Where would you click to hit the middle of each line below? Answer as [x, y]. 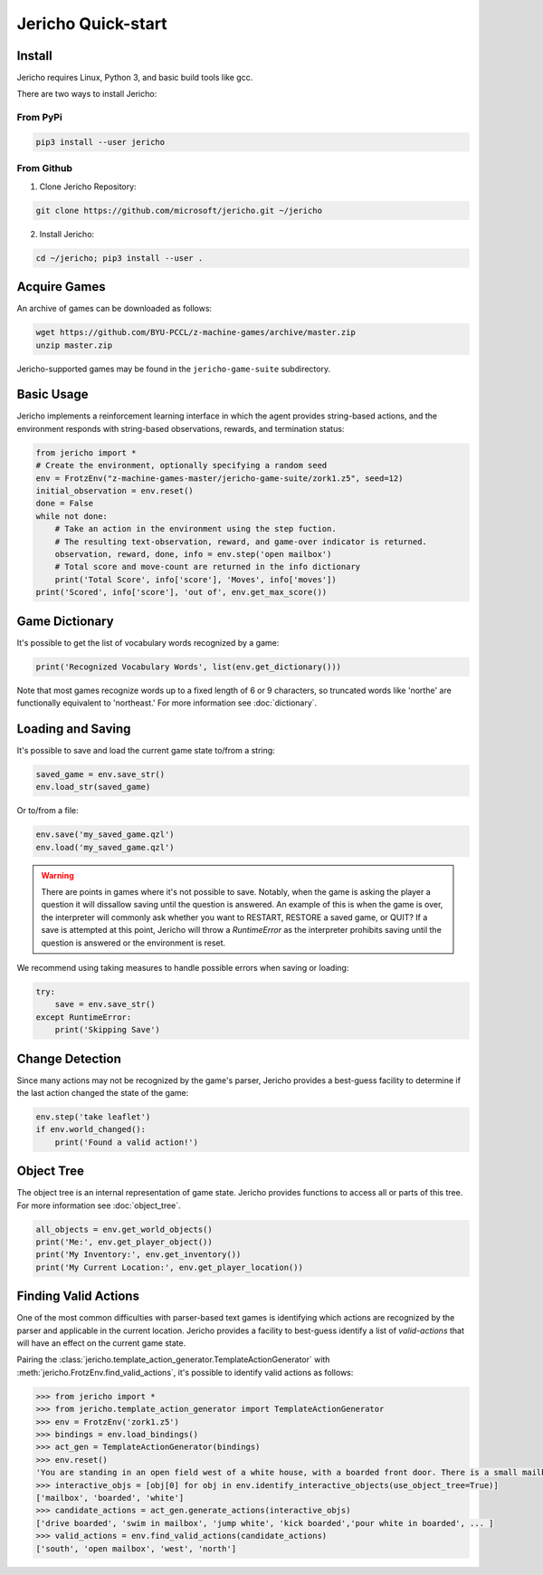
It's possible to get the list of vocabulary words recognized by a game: [148, 642]
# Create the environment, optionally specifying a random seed [181, 466]
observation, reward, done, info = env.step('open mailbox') [193, 554]
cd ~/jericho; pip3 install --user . [119, 258]
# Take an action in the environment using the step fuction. [195, 529]
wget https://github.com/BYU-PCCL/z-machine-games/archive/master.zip [196, 332]
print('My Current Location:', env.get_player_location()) [169, 1267]
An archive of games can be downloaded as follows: [114, 309]
